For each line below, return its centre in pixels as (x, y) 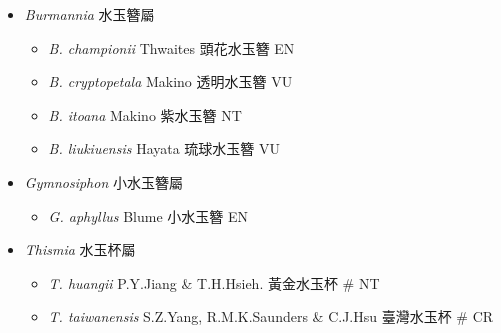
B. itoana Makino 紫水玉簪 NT (145, 114)
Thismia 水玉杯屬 (80, 249)
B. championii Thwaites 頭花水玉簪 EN (171, 47)
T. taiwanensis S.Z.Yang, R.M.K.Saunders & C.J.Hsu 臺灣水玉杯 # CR (271, 316)
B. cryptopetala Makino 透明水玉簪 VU (170, 81)
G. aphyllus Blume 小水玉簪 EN (148, 215)
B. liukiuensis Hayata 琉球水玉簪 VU (164, 148)
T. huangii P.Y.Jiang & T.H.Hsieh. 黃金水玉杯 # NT (214, 282)
